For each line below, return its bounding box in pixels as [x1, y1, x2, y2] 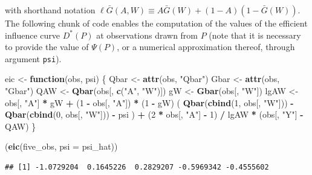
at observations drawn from [96, 28, 198, 41]
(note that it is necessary [209, 28, 301, 41]
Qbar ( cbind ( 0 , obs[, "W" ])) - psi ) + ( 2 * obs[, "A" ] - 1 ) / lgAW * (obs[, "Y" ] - [5, 108, 304, 121]
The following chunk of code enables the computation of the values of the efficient [5, 17, 308, 29]
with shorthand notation [5, 4, 96, 16]
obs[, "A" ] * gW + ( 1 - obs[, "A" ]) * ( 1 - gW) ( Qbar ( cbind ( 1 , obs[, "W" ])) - [5, 96, 294, 109]
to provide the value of [5, 40, 89, 53]
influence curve [5, 28, 60, 41]
